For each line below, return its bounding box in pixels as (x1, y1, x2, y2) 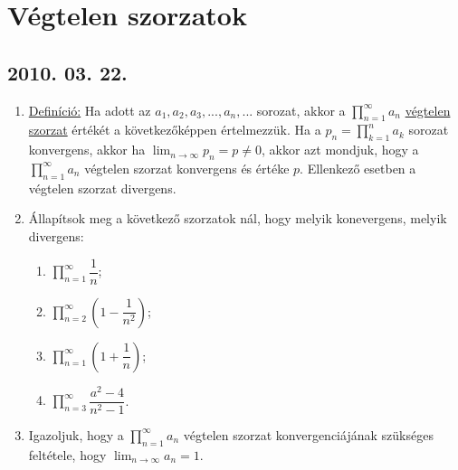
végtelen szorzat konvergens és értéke (84, 158, 290, 177)
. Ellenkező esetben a (300, 158, 416, 177)
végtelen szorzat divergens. (28, 178, 177, 197)
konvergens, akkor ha (28, 140, 146, 159)
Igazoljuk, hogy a (28, 425, 124, 444)
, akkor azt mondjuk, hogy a (262, 140, 419, 159)
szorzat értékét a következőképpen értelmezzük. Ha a (28, 120, 321, 139)
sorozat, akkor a (256, 100, 346, 119)
